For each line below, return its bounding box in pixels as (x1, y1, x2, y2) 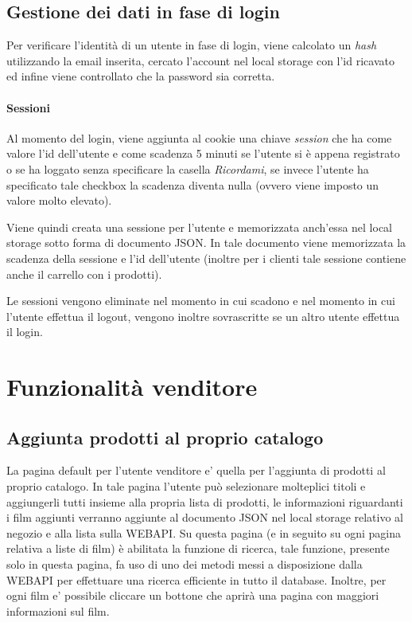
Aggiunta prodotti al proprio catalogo (6, 424, 324, 449)
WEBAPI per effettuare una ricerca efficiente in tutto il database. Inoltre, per (6, 571, 387, 588)
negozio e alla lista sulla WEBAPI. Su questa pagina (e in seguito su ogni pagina (6, 524, 402, 541)
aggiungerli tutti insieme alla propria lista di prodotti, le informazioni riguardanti (6, 493, 403, 510)
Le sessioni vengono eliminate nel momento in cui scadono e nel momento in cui (6, 292, 395, 309)
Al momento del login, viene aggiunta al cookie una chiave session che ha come (6, 129, 392, 146)
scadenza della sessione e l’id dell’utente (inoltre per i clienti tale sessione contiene (6, 249, 406, 266)
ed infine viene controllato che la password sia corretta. (6, 68, 275, 84)
